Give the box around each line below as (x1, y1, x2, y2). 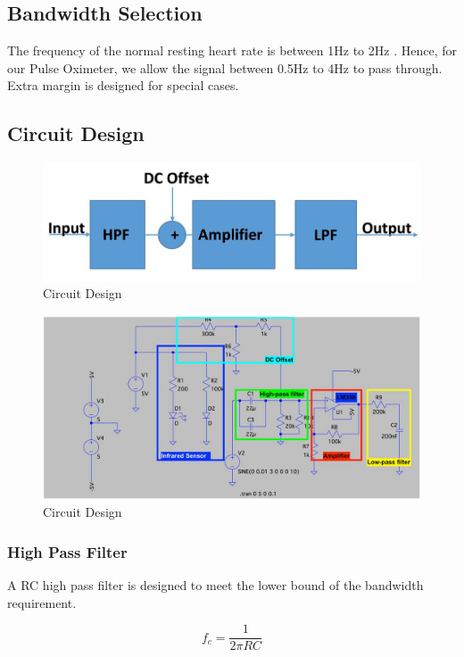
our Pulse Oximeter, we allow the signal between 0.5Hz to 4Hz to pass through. (7, 58, 443, 77)
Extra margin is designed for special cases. (7, 76, 239, 95)
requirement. (7, 593, 77, 611)
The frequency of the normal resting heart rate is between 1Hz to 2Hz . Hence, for (7, 41, 457, 60)
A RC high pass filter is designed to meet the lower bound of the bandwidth (7, 576, 424, 595)
